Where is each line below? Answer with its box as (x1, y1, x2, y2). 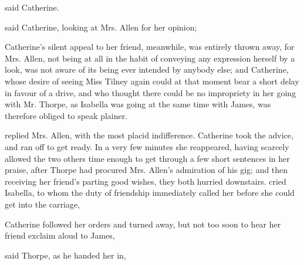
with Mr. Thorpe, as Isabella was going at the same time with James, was (5, 98, 271, 110)
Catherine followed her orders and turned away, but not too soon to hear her (5, 218, 281, 230)
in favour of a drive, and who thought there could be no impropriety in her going (5, 86, 296, 98)
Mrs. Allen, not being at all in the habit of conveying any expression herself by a (5, 52, 295, 64)
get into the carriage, (5, 198, 80, 210)
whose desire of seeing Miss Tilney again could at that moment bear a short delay (5, 74, 299, 87)
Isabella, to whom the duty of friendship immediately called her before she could (5, 186, 295, 199)
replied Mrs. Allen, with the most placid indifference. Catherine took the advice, (5, 129, 293, 141)
